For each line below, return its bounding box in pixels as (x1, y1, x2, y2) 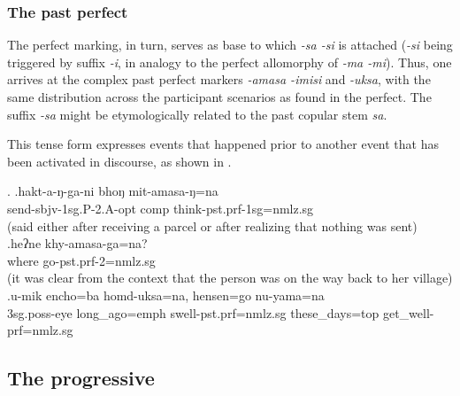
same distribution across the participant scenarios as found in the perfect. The (7, 88, 432, 105)
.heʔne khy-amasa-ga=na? (7, 234, 148, 252)
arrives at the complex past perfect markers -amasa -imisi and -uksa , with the (7, 70, 431, 89)
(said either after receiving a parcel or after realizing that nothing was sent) (7, 216, 418, 235)
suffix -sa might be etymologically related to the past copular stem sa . (7, 105, 387, 123)
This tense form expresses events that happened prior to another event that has (7, 135, 439, 153)
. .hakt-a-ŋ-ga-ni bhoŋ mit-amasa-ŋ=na (7, 182, 218, 200)
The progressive (7, 364, 155, 392)
